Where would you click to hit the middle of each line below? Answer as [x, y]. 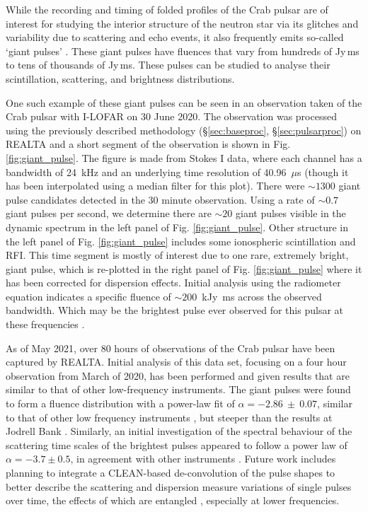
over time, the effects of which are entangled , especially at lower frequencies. [173, 500]
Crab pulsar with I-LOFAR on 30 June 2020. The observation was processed [171, 116]
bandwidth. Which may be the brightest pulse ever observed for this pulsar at [174, 310]
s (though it [323, 171]
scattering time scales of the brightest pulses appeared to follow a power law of [177, 444]
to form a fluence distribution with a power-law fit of [120, 403]
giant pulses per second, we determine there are [109, 213]
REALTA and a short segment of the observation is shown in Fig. [148, 144]
